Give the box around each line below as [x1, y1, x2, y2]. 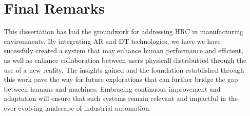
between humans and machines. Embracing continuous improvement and [4, 83, 221, 94]
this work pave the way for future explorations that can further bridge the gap [4, 74, 238, 84]
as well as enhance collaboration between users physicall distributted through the [4, 55, 247, 65]
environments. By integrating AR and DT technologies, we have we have [4, 36, 221, 46]
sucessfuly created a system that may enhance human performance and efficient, [4, 45, 243, 56]
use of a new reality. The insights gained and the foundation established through [4, 64, 244, 75]
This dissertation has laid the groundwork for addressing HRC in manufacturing [4, 26, 244, 37]
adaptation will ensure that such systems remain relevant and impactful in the [4, 93, 238, 103]
